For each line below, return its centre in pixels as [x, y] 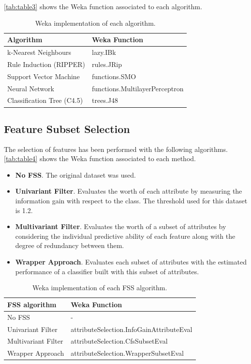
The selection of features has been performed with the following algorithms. [116, 149]
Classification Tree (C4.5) [45, 100]
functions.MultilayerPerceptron [138, 88]
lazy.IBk [104, 52]
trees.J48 [105, 100]
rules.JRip [107, 64]
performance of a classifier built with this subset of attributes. [107, 271]
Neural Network [31, 88]
